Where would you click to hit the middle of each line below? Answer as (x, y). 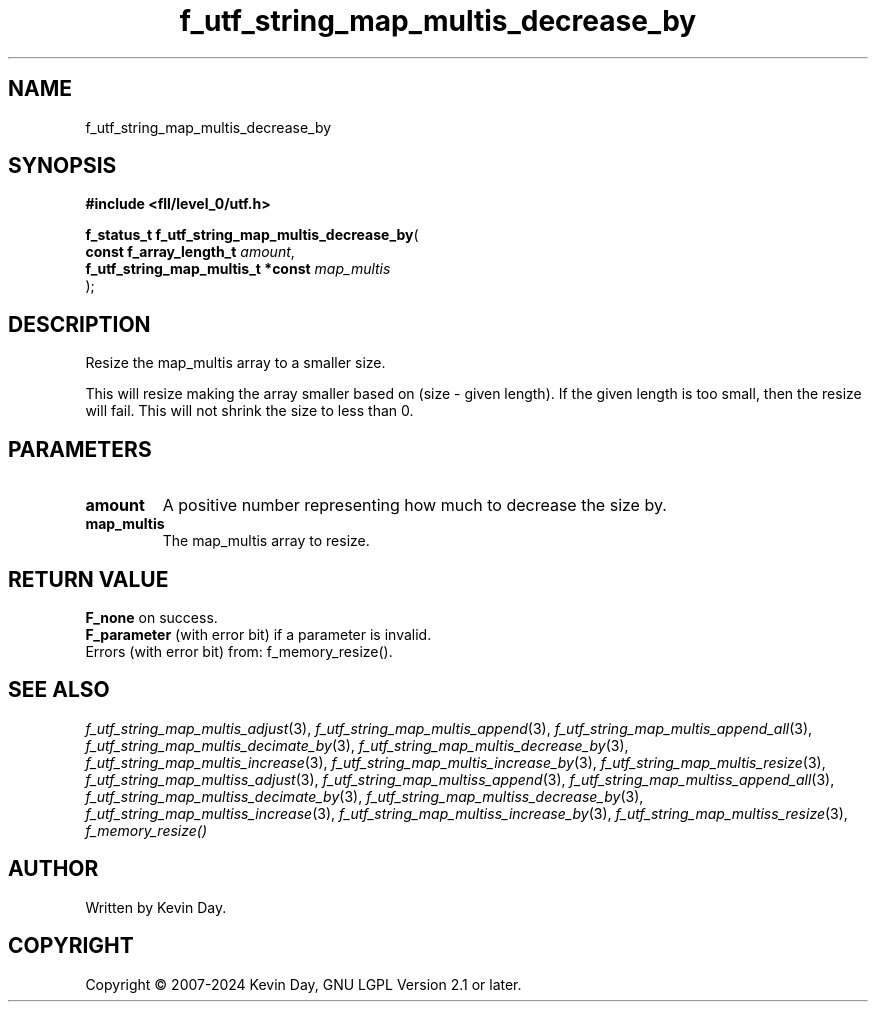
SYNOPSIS (62, 166)
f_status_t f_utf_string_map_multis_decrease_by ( (252, 235)
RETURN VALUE (88, 579)
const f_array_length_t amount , (190, 252)
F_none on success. (151, 617)
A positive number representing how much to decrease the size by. (414, 505)
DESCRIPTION (79, 324)
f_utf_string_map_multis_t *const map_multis (238, 269)
